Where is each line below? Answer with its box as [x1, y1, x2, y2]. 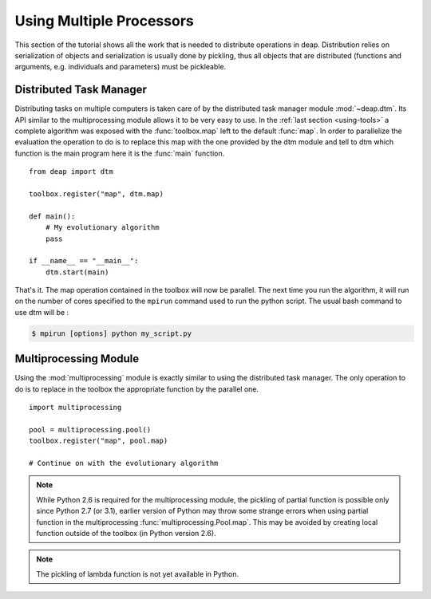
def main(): [29, 211, 76, 221]
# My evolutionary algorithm [45, 223, 160, 232]
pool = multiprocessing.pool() [29, 425, 152, 434]
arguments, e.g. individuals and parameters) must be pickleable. [14, 62, 227, 72]
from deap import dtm [29, 167, 113, 176]
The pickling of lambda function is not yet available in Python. [36, 569, 239, 578]
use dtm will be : [14, 307, 69, 317]
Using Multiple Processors [14, 12, 195, 30]
